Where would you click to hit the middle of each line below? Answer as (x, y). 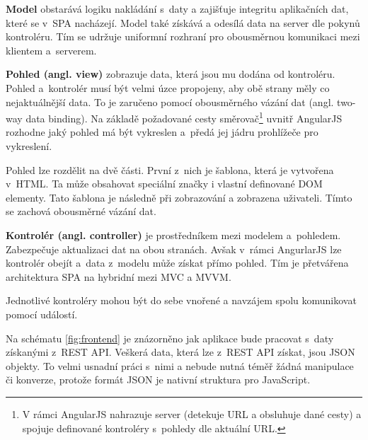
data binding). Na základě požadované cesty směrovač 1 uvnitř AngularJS (184, 117)
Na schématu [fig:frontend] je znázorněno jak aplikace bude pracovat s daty (170, 338)
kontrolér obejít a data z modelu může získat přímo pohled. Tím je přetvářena (177, 263)
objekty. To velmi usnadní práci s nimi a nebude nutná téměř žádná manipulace (180, 365)
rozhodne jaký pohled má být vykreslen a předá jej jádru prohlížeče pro (162, 132)
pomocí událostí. (42, 314)
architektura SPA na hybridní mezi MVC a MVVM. (119, 276)
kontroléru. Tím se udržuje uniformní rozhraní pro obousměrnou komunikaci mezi (183, 36)
